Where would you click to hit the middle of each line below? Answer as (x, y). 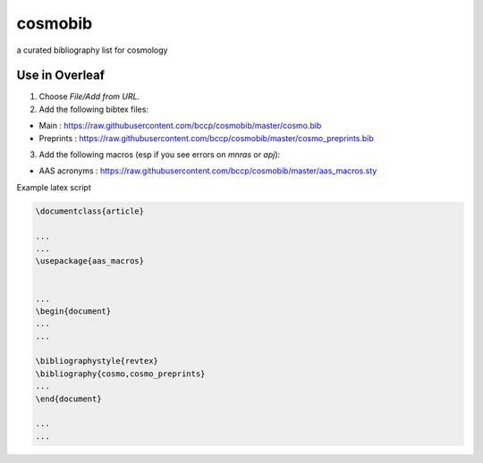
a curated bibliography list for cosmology (92, 50)
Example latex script (54, 187)
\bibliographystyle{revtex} (97, 361)
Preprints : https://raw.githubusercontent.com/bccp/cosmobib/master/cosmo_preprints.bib (207, 138)
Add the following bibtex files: (94, 109)
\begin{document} (73, 311)
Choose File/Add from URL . (89, 97)
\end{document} (68, 399)
